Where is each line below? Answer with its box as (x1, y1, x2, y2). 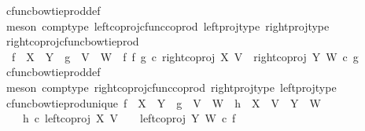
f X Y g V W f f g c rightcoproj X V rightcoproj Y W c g (11, 48, 359, 64)
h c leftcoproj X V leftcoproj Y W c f (22, 110, 236, 126)
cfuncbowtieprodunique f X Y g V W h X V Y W (6, 94, 321, 111)
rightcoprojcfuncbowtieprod (6, 33, 139, 49)
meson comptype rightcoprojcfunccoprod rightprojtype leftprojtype (6, 78, 337, 95)
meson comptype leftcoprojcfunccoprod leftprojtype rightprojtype (6, 17, 330, 34)
